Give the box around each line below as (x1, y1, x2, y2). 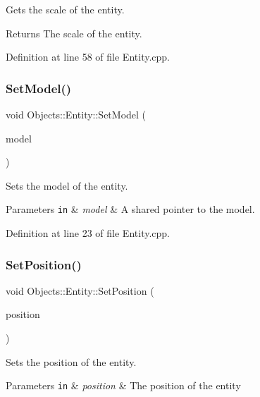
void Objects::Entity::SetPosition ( (6, 283, 154, 298)
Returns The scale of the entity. (6, 25, 142, 40)
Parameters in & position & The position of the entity (6, 378, 241, 393)
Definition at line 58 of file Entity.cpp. (6, 49, 170, 64)
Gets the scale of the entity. (6, 2, 125, 16)
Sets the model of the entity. (6, 178, 128, 193)
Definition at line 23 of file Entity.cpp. (6, 226, 170, 240)
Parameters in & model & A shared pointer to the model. (6, 202, 255, 216)
